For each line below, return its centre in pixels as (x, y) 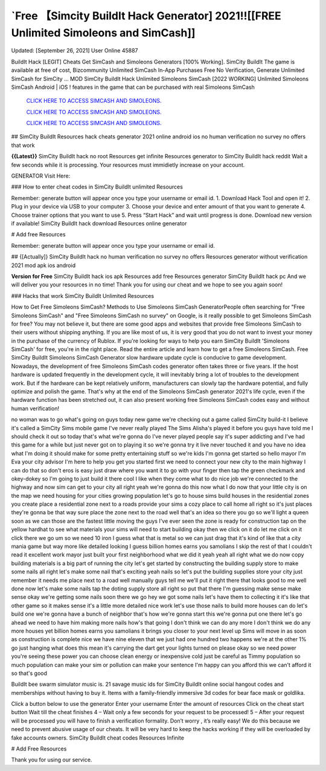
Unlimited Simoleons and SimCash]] (103, 33)
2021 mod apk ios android (43, 265)
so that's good (29, 673)
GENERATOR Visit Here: (41, 176)
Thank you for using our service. (52, 760)
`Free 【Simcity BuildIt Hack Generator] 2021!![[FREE (146, 16)
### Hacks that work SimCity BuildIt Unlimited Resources (82, 295)
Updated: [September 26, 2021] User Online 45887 (75, 51)
